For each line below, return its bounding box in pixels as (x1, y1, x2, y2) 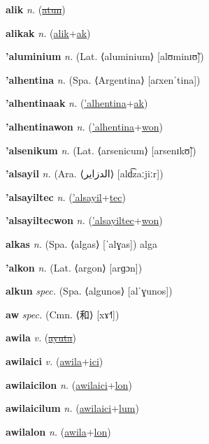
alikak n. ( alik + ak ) (6, 25, 91, 40)
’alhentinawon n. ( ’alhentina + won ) (6, 119, 163, 133)
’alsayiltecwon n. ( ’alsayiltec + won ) (6, 213, 163, 228)
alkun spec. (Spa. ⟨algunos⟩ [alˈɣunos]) (6, 283, 173, 298)
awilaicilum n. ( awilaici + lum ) (6, 401, 139, 415)
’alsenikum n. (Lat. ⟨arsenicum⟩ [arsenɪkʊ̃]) (6, 142, 196, 157)
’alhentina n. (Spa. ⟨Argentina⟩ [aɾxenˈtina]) (6, 72, 201, 87)
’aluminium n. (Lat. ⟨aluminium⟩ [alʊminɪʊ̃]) (6, 49, 204, 64)
